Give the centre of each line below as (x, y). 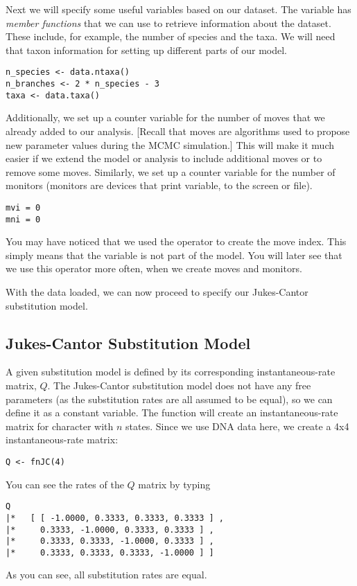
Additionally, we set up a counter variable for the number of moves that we (165, 117)
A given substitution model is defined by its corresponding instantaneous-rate (171, 372)
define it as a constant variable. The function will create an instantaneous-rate (172, 412)
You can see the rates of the (65, 484)
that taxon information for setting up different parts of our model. (147, 50)
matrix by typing (174, 484)
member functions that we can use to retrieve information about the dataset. (168, 23)
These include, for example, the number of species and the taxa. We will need (171, 36)
